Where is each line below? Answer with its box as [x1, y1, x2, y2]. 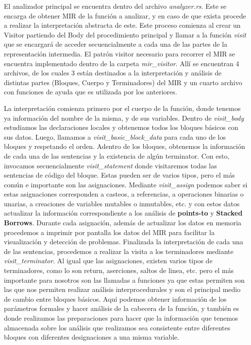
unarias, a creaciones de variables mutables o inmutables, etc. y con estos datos [4, 198, 240, 208]
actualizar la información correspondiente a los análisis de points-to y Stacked [4, 208, 243, 218]
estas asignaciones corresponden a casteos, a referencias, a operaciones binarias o [4, 189, 244, 199]
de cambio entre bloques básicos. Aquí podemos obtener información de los [4, 293, 227, 304]
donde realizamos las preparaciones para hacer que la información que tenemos [4, 313, 238, 323]
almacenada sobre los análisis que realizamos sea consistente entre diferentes [4, 322, 231, 332]
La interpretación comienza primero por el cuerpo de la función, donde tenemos [4, 103, 241, 113]
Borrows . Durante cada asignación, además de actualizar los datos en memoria [4, 218, 242, 228]
